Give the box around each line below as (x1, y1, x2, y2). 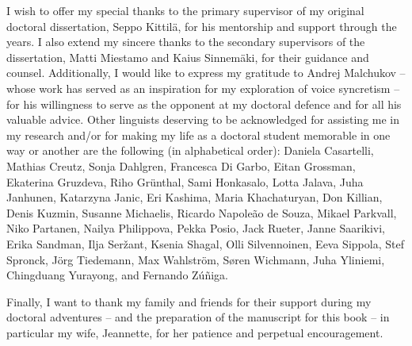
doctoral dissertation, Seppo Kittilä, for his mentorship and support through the (6, 17, 397, 34)
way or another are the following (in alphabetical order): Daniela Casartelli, (6, 142, 374, 159)
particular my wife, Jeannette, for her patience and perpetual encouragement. (6, 324, 383, 340)
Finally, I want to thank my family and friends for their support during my (6, 293, 372, 309)
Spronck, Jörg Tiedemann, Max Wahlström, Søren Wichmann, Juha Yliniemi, (6, 251, 385, 267)
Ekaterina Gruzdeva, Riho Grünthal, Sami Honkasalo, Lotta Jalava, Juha (6, 173, 364, 190)
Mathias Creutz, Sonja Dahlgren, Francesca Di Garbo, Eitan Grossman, (6, 157, 356, 174)
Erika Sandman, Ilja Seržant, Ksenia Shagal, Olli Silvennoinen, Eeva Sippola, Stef (6, 235, 404, 252)
